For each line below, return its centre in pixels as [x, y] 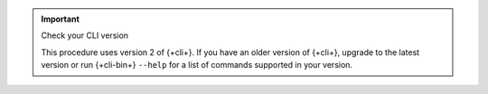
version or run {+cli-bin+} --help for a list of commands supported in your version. [197, 65]
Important [61, 19]
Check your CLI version [85, 35]
